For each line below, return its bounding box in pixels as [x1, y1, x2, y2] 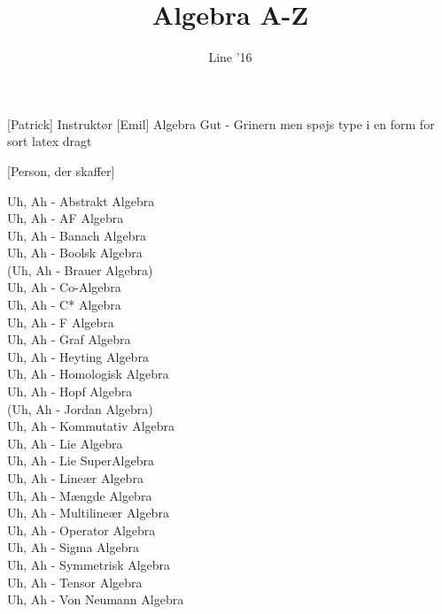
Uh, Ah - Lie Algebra [7, 434, 123, 452]
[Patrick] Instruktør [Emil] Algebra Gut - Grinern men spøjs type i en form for [7, 114, 435, 133]
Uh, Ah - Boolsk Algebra [7, 243, 143, 262]
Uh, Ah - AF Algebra [7, 209, 124, 227]
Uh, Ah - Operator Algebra [7, 520, 156, 539]
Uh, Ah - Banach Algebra [7, 226, 146, 244]
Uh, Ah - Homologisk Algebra [7, 365, 169, 383]
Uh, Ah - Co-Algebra [7, 278, 121, 296]
